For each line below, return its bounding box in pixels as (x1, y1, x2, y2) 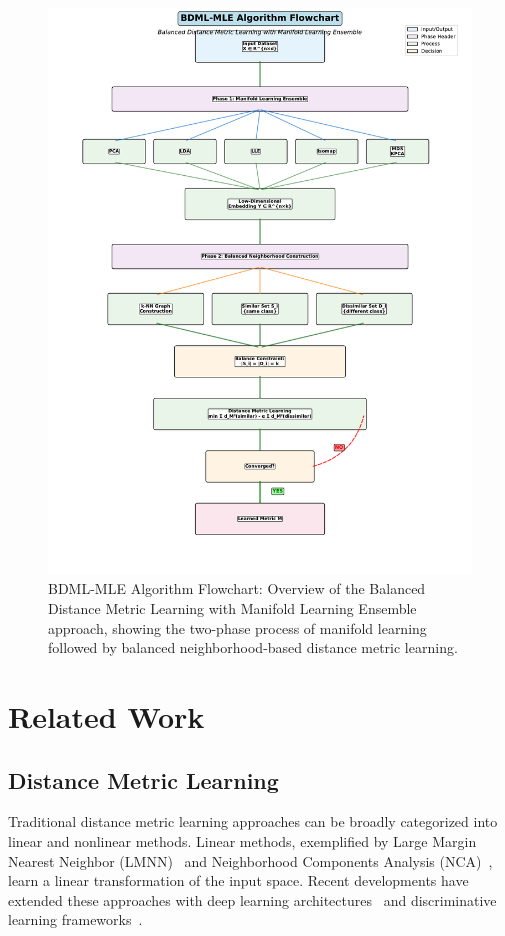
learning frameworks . (8, 909, 143, 930)
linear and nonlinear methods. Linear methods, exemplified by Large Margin (8, 830, 477, 851)
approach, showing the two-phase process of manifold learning (48, 617, 427, 638)
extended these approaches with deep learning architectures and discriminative (8, 889, 497, 910)
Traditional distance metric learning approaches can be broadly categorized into (8, 811, 498, 832)
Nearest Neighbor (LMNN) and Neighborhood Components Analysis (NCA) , (8, 850, 493, 871)
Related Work (8, 695, 205, 736)
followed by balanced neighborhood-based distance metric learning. (48, 637, 458, 658)
